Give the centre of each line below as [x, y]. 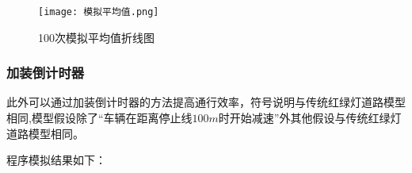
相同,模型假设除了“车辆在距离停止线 [99, 118]
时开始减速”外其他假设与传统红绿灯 [310, 118]
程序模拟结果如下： [56, 160]
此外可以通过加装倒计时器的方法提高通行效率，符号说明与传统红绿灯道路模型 [206, 102]
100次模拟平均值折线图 [96, 37]
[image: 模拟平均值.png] [99, 12]
